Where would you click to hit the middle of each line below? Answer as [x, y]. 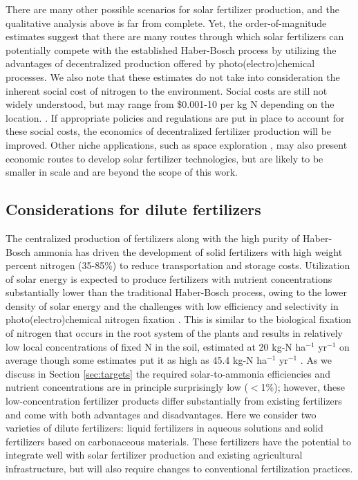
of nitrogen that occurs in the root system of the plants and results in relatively [174, 333]
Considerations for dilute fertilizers [133, 209]
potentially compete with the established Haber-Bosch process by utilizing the [171, 49]
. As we [316, 360]
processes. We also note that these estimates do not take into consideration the [173, 76]
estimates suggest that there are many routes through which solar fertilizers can [175, 36]
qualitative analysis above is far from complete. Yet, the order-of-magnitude [166, 22]
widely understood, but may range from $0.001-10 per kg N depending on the [170, 104]
